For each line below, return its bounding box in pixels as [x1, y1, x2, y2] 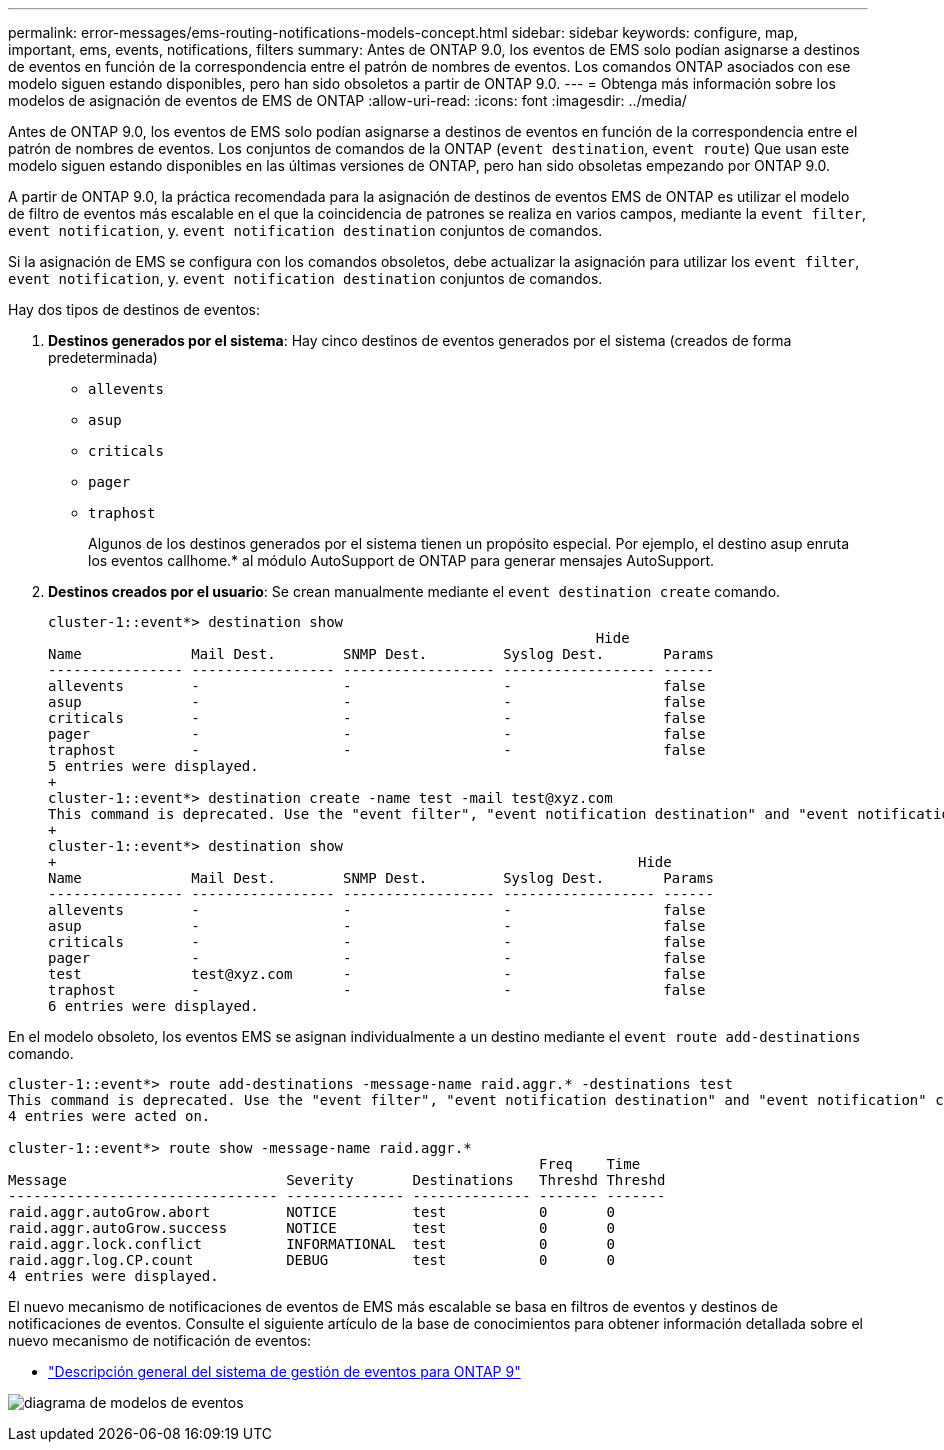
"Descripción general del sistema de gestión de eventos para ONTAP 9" [48, 1363, 521, 1380]
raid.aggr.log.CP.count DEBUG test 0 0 [8, 1252, 615, 1268]
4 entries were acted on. [8, 1108, 211, 1124]
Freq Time [539, 1156, 641, 1172]
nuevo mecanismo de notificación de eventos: [8, 1332, 312, 1349]
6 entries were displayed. [48, 998, 259, 1014]
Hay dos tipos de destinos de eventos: [8, 301, 261, 318]
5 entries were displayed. [48, 758, 259, 774]
